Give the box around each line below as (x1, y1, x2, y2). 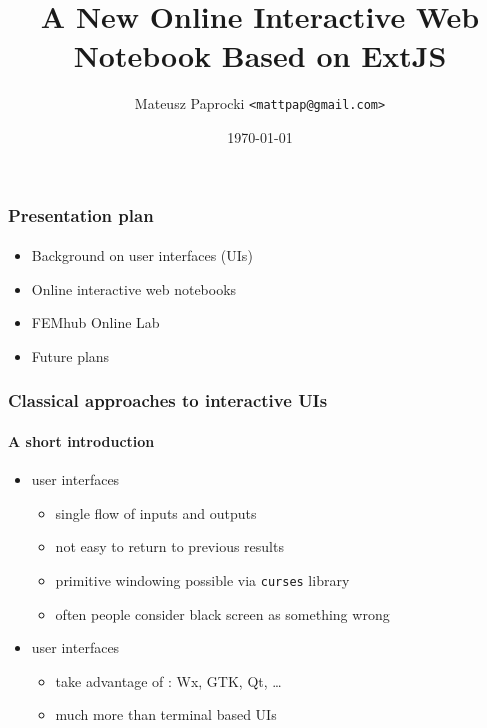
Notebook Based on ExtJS (73, 35, 447, 76)
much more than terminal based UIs (55, 704, 277, 725)
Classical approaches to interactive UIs (8, 388, 328, 413)
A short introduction (8, 430, 155, 451)
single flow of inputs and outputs (55, 502, 257, 523)
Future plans (31, 345, 110, 366)
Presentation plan (8, 202, 154, 227)
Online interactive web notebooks (31, 278, 237, 299)
